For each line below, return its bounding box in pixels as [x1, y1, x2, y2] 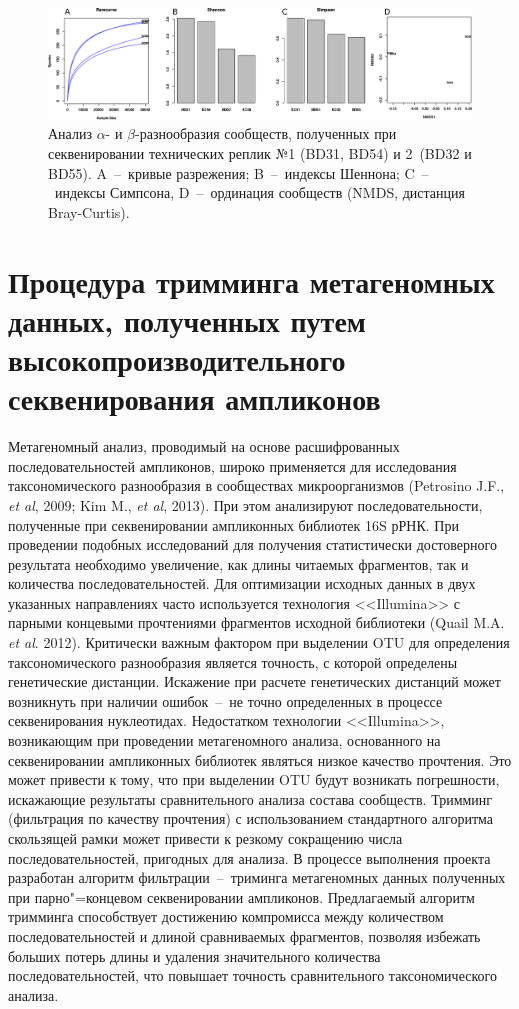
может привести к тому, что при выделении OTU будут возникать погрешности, [8, 769, 500, 790]
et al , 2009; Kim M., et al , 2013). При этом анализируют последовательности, [8, 494, 483, 515]
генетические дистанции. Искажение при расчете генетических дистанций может [8, 671, 501, 692]
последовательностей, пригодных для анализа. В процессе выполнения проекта [8, 847, 491, 868]
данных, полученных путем [8, 299, 366, 340]
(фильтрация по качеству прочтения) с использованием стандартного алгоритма [8, 808, 493, 829]
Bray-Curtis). [48, 201, 130, 222]
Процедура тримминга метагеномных [8, 260, 495, 301]
